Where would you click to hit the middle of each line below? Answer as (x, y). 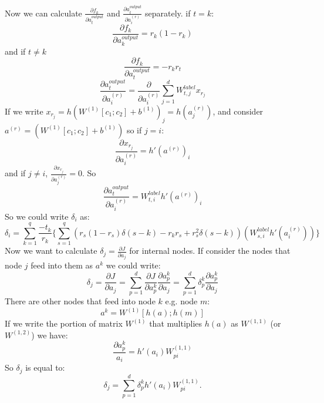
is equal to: (45, 367)
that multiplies (176, 323)
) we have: (50, 335)
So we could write (37, 216)
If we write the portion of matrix (64, 323)
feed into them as (62, 265)
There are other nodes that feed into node (80, 301)
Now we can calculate (43, 13)
